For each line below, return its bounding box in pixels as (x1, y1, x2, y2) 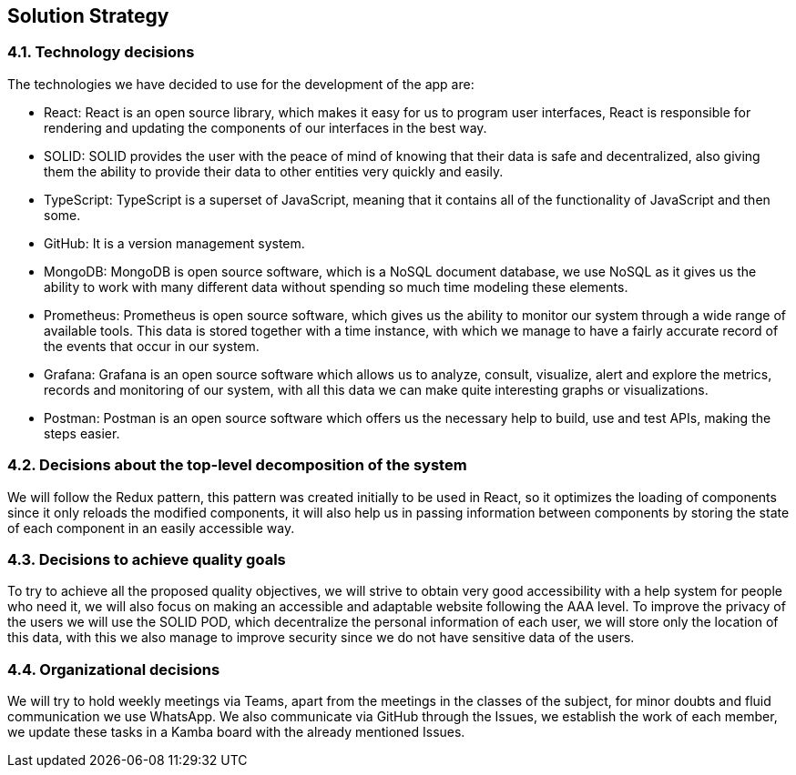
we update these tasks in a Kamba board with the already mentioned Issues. (7, 724, 465, 740)
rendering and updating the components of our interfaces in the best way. (44, 119, 487, 136)
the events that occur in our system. (44, 337, 260, 354)
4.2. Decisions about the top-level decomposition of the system (7, 456, 467, 475)
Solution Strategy (7, 5, 169, 27)
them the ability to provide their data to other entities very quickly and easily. (44, 163, 504, 179)
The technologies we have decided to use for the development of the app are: (7, 75, 475, 92)
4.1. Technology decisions (7, 43, 195, 62)
